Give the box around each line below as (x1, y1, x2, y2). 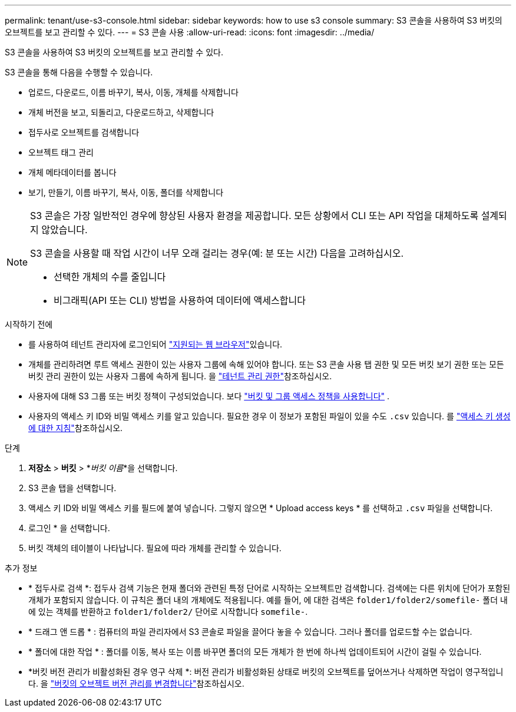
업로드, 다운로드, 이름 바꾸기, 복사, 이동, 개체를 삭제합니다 (28, 87, 239, 97)
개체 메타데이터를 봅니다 (28, 167, 117, 177)
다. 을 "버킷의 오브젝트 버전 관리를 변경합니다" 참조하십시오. (28, 678, 244, 688)
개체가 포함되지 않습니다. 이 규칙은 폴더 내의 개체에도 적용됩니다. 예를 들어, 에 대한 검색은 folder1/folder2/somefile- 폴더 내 (28, 595, 508, 605)
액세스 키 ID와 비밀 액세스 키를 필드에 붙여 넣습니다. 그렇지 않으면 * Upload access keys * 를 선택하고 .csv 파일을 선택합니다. (28, 503, 493, 513)
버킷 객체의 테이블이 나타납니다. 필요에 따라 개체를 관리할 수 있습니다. (28, 543, 282, 553)
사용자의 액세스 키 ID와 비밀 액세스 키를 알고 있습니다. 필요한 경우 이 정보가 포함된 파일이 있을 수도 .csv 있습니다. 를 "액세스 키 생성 (28, 411, 511, 421)
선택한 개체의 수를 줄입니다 (54, 271, 166, 283)
